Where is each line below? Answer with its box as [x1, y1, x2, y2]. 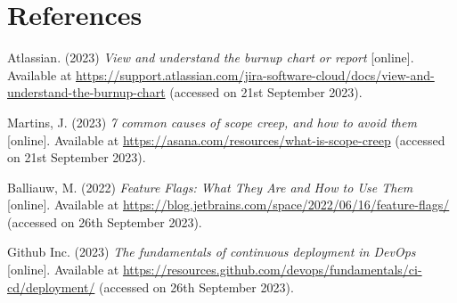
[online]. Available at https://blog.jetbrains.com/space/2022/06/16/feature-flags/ [7, 195, 450, 214]
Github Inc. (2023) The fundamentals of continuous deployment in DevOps [7, 242, 416, 261]
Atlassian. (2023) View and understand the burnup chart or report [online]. [7, 48, 414, 67]
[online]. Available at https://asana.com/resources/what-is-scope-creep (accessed [7, 130, 445, 149]
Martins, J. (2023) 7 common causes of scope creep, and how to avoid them [7, 112, 417, 131]
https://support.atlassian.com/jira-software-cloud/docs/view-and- [76, 65, 435, 84]
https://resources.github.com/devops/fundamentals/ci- [122, 260, 422, 279]
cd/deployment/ [7, 277, 95, 296]
